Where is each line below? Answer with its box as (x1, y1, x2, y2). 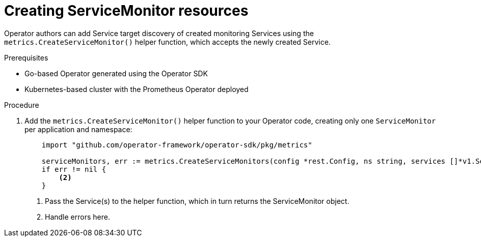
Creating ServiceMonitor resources (4, 2, 249, 19)
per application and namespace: (24, 125, 132, 134)
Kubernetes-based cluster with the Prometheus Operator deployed (24, 84, 249, 94)
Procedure (4, 100, 39, 109)
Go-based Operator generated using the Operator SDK (24, 69, 208, 78)
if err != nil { (41, 165, 106, 173)
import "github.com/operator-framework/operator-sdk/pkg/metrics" (41, 140, 312, 149)
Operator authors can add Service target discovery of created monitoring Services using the (4, 28, 314, 38)
